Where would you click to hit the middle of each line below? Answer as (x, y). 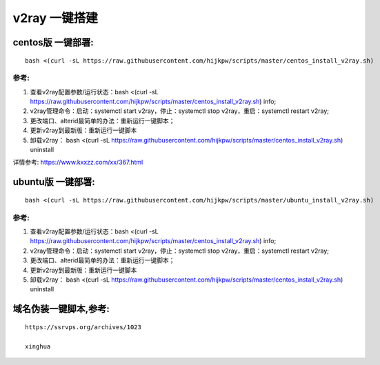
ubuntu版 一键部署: (54, 182)
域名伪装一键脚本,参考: (61, 309)
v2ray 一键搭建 (55, 18)
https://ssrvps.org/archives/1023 (83, 327)
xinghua (38, 346)
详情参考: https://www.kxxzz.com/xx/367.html (78, 163)
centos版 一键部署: (53, 42)
